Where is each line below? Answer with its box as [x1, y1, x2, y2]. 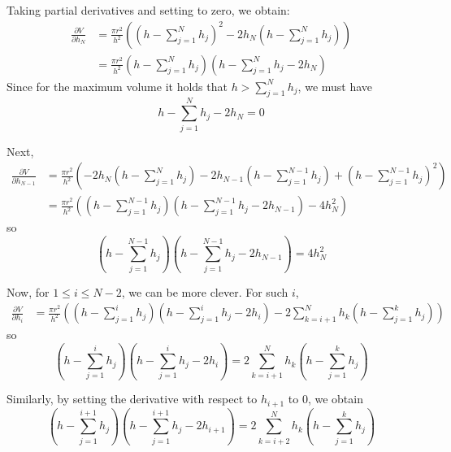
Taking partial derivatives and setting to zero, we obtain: [7, 2, 290, 18]
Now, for [7, 283, 50, 300]
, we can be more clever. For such [121, 283, 288, 300]
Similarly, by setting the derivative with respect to [7, 390, 258, 407]
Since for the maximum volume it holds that [7, 77, 228, 94]
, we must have [297, 77, 373, 94]
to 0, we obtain [288, 390, 363, 407]
